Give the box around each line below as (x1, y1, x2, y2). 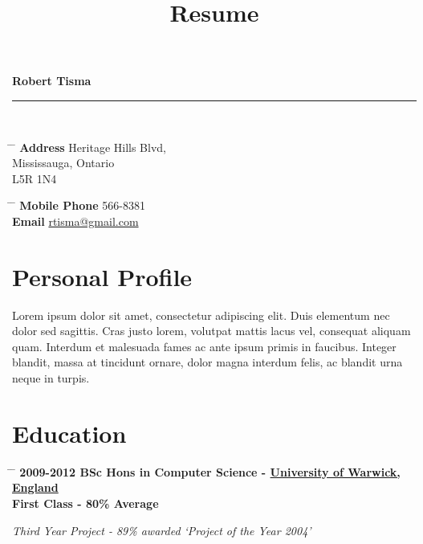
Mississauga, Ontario (12, 154, 115, 171)
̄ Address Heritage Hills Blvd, (12, 138, 166, 155)
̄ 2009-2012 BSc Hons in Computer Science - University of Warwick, (12, 463, 401, 480)
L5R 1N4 (12, 170, 57, 186)
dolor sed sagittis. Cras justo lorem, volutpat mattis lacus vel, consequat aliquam (12, 322, 411, 339)
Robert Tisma (12, 72, 92, 89)
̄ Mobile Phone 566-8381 (12, 197, 145, 214)
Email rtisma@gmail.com (12, 212, 139, 229)
